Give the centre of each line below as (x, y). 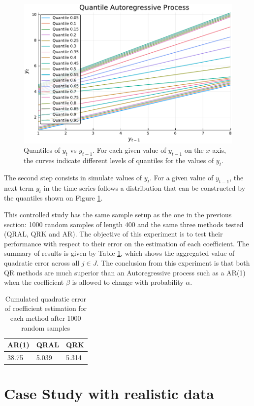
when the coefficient (34, 282)
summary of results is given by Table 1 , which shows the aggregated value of (119, 253)
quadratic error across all (42, 263)
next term (19, 187)
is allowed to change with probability (128, 282)
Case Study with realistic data (109, 393)
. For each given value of (129, 150)
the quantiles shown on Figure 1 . (53, 198)
